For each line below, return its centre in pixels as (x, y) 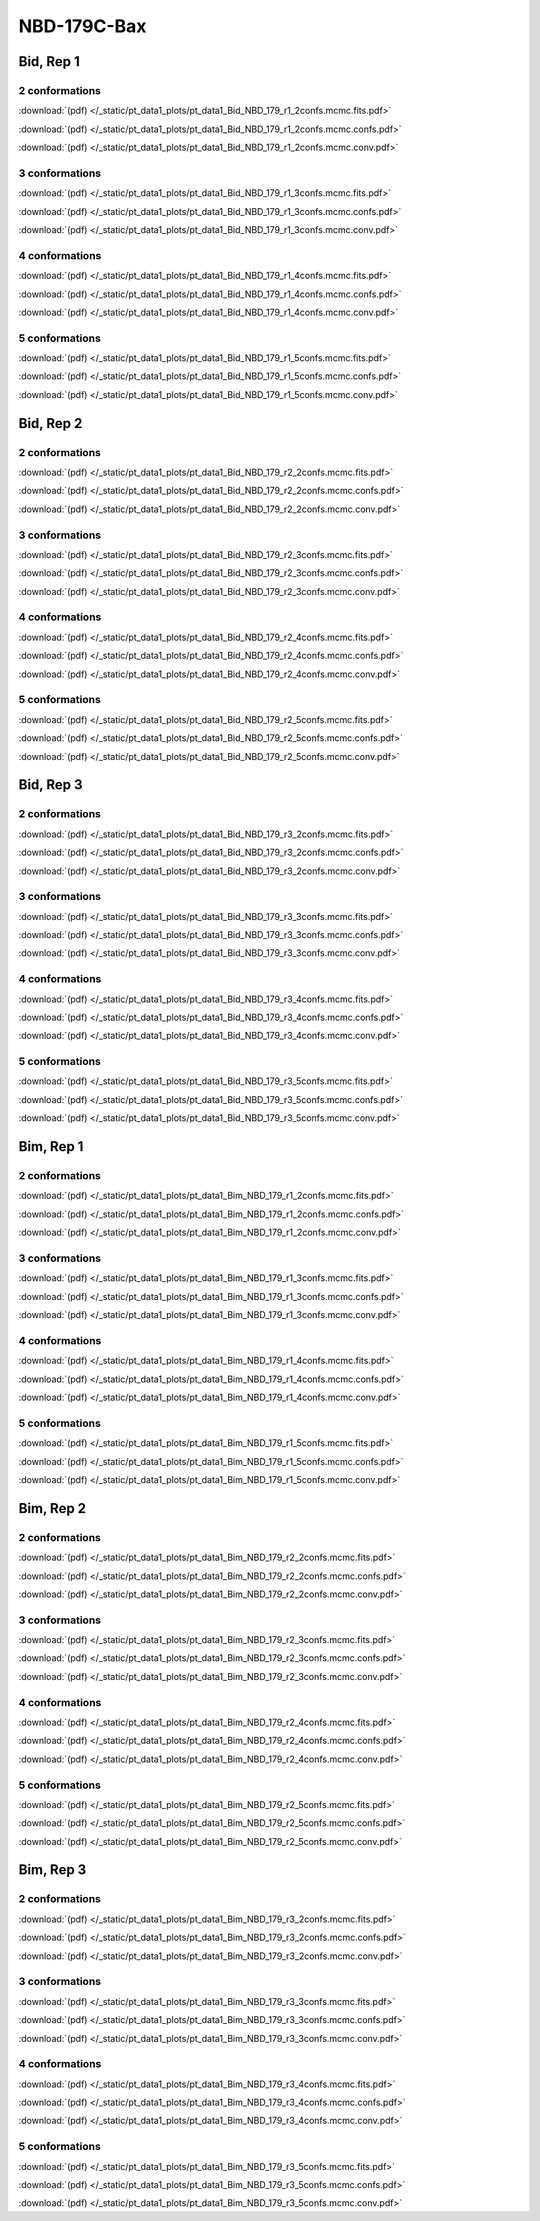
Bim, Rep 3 (52, 1870)
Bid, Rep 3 (50, 785)
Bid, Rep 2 (50, 423)
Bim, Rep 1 (51, 1146)
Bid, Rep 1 (49, 61)
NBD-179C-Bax (82, 26)
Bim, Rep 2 (52, 1508)
